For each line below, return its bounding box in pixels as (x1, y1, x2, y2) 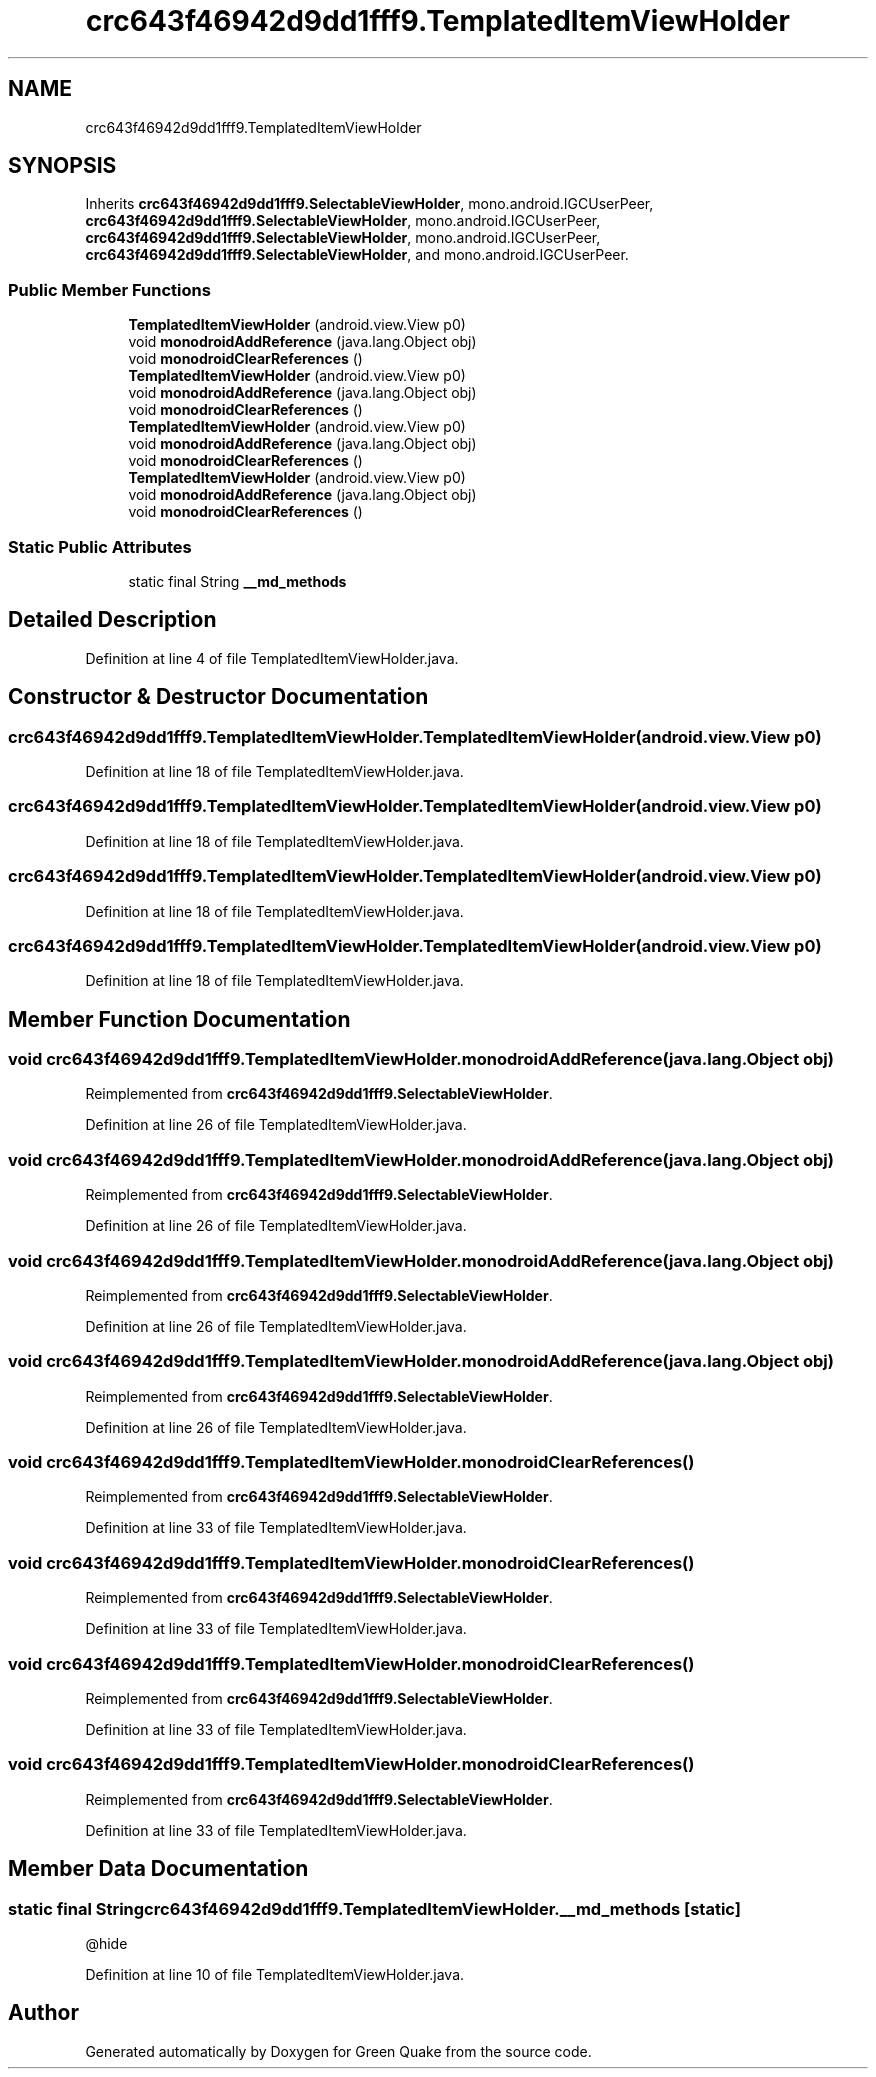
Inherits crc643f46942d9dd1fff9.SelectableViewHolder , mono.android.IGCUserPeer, (85, 195, 654, 213)
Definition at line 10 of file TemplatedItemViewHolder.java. (85, 1965, 465, 1983)
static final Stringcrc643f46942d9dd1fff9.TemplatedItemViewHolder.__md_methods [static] (8, 1898, 741, 1919)
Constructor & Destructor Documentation (8, 684, 429, 710)
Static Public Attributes (8, 536, 192, 557)
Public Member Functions (8, 279, 211, 300)
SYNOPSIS (8, 153, 117, 179)
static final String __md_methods (128, 572, 347, 590)
